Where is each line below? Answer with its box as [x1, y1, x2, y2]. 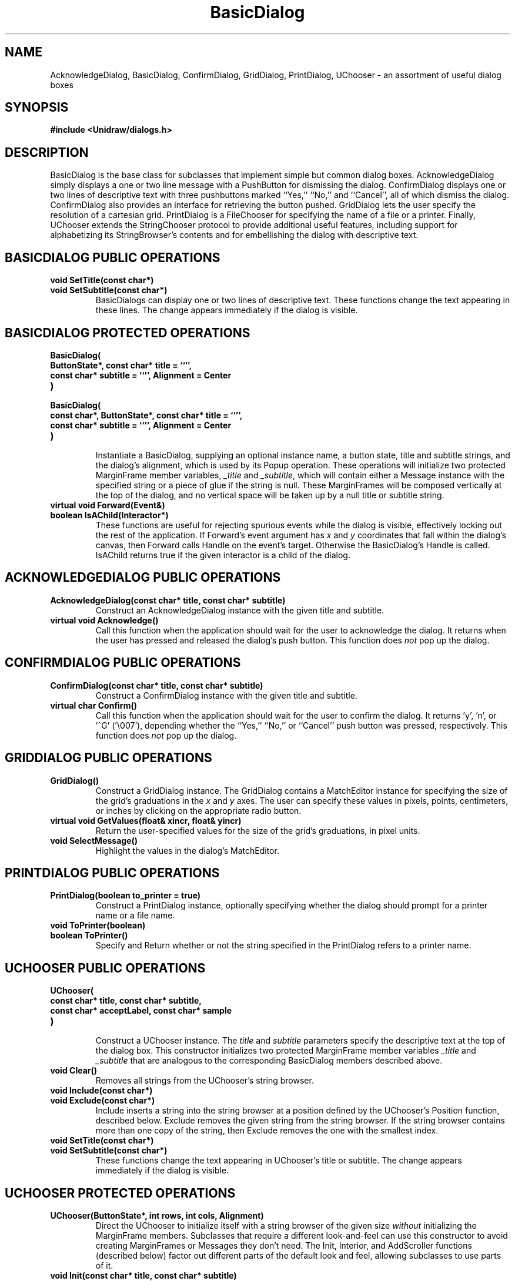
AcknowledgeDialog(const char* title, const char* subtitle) [50, 595, 286, 605]
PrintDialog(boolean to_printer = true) [50, 890, 201, 901]
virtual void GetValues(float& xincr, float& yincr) [50, 815, 242, 826]
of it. [95, 1260, 113, 1271]
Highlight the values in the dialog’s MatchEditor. [95, 845, 279, 856]
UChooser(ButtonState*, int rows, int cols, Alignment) [50, 1210, 264, 1221]
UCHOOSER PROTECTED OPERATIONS [5, 1185, 236, 1200]
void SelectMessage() [50, 835, 138, 846]
